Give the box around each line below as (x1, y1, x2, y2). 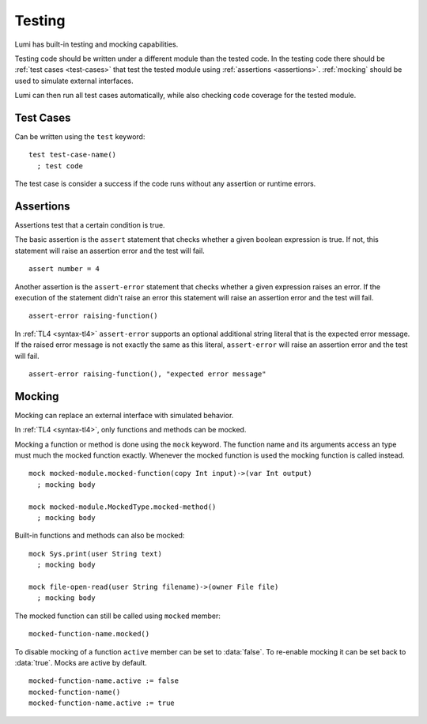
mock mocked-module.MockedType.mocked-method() (28, 502, 217, 511)
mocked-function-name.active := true (28, 699, 176, 707)
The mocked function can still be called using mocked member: (14, 611, 221, 620)
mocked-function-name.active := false (28, 677, 179, 685)
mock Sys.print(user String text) (28, 549, 162, 558)
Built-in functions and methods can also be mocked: (14, 530, 185, 541)
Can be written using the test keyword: (14, 132, 145, 141)
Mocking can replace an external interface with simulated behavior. (14, 410, 234, 420)
